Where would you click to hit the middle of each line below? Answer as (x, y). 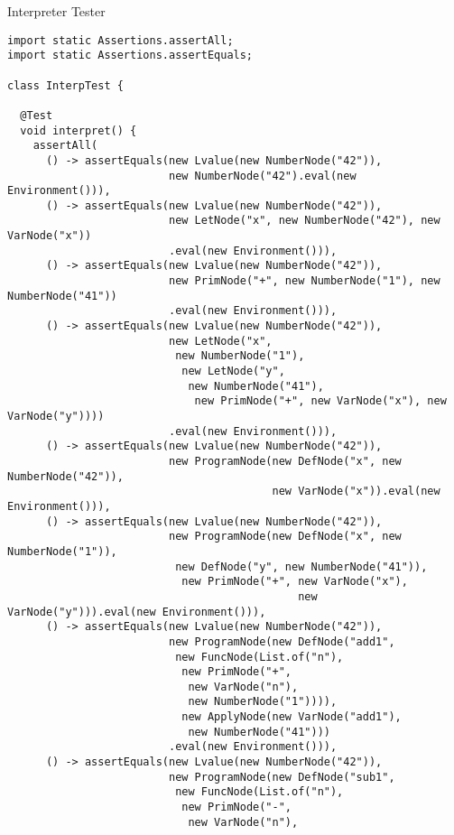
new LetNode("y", (233, 371)
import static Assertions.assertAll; (120, 40)
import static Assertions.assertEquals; (130, 56)
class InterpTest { (65, 85)
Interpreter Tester (56, 11)
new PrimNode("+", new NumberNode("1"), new (304, 281)
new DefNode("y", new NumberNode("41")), (301, 566)
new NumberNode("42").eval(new (262, 176)
